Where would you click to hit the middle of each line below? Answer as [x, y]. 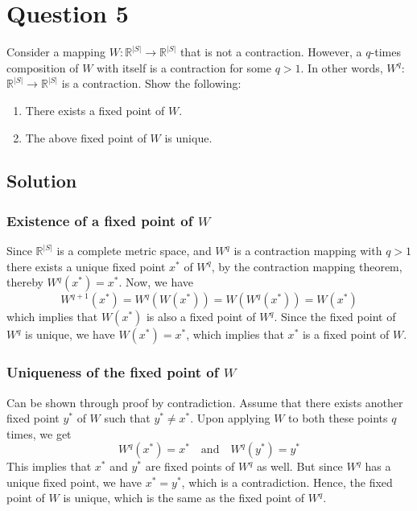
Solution [42, 181]
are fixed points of [190, 466]
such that [127, 418]
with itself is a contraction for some [184, 67]
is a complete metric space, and [134, 251]
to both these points [338, 418]
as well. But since [299, 466]
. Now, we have [156, 282]
